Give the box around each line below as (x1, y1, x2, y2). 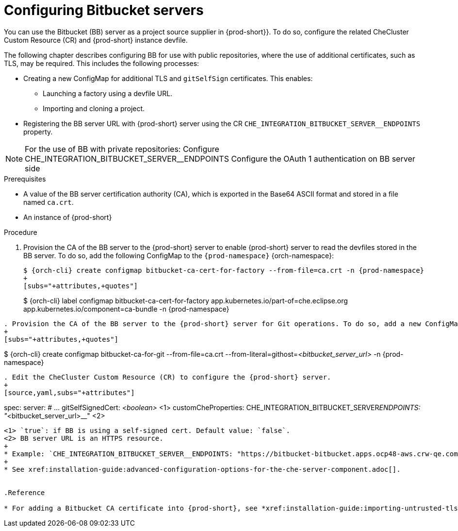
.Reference (4, 488, 45, 497)
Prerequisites (4, 174, 46, 183)
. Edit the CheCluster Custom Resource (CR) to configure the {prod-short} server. (4, 373, 331, 381)
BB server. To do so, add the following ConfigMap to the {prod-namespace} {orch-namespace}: (23, 251, 334, 260)
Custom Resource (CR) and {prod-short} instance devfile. (4, 35, 188, 44)
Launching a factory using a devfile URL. (43, 89, 173, 98)
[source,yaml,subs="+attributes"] (4, 388, 135, 397)
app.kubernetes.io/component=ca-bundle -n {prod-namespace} (23, 304, 229, 313)
